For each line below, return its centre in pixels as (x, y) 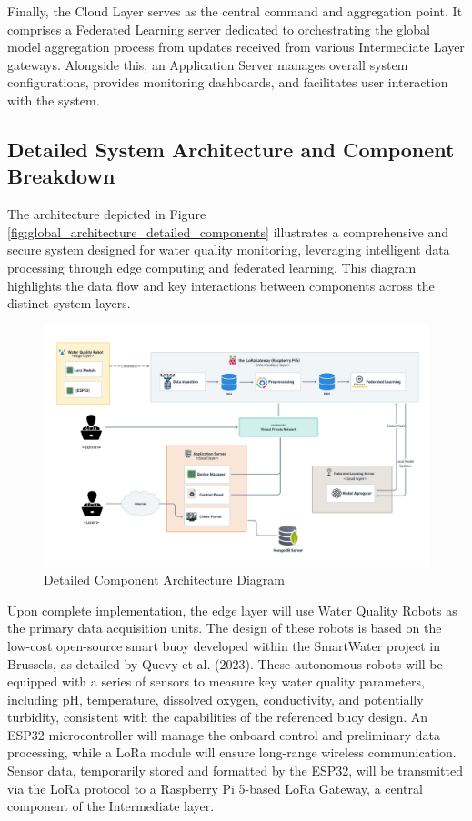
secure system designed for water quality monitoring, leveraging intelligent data (229, 250)
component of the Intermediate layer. (111, 806)
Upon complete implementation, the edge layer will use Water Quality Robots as (232, 610)
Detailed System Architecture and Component (231, 149)
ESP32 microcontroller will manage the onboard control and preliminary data (224, 734)
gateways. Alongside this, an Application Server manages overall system (208, 64)
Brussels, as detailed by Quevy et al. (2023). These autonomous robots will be (225, 663)
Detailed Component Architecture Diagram (164, 580)
